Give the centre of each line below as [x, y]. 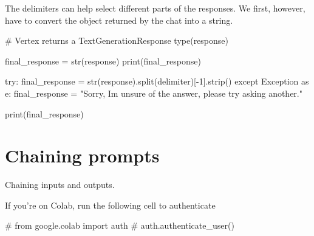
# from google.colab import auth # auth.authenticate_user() [120, 225]
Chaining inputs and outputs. [60, 185]
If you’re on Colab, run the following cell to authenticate [110, 205]
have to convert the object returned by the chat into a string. [119, 20]
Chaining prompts [82, 155]
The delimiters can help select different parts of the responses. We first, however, [155, 8]
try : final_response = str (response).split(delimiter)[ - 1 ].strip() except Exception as [157, 81]
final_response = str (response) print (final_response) [103, 61]
